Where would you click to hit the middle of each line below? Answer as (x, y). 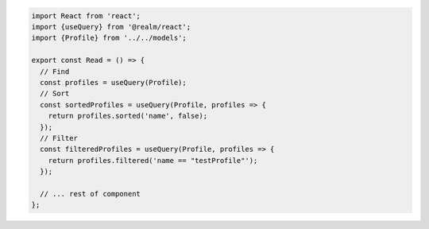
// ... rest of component (90, 194)
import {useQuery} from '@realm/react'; (111, 27)
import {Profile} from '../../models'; (109, 38)
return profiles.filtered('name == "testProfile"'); (153, 160)
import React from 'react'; (86, 16)
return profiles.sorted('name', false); (128, 116)
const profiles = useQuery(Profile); (113, 82)
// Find (55, 71)
